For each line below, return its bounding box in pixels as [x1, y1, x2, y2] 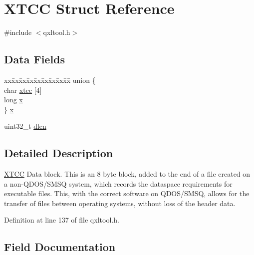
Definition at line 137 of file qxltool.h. [4, 215, 119, 225]
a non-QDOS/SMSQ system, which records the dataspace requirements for [4, 178, 233, 189]
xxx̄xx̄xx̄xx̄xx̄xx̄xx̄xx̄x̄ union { [4, 74, 96, 85]
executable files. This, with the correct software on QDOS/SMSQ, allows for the [4, 188, 250, 199]
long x [4, 94, 23, 105]
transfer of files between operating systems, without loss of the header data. [4, 198, 236, 208]
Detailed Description [4, 145, 113, 161]
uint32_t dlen [4, 121, 46, 131]
